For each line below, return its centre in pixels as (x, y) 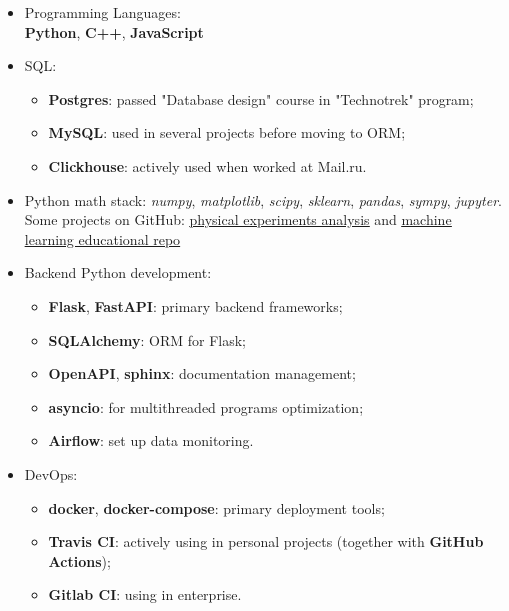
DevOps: (51, 473)
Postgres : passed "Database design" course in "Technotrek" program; (261, 98)
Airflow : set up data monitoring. (151, 440)
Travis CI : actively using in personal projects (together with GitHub (266, 541)
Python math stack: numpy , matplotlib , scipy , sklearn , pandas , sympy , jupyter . (263, 199)
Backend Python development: (118, 272)
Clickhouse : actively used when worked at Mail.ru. (207, 165)
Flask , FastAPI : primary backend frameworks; (195, 305)
